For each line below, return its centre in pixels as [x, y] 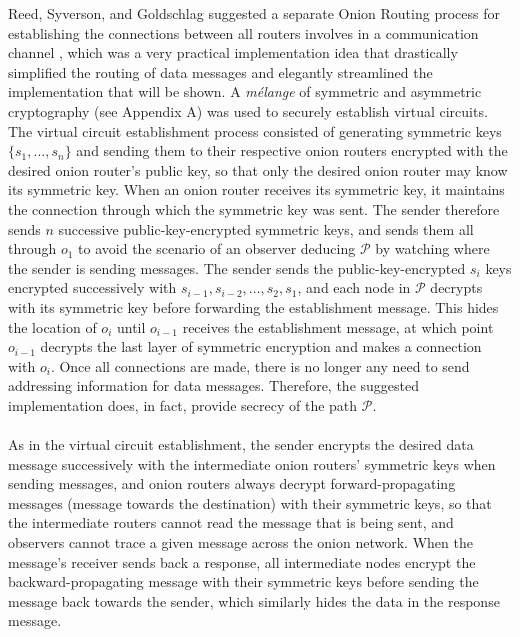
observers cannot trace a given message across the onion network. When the [240, 542]
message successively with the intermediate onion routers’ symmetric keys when [252, 463]
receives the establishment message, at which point [338, 326]
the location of [52, 326]
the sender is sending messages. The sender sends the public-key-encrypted [237, 267]
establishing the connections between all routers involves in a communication [243, 32]
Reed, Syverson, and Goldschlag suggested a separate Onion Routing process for [254, 13]
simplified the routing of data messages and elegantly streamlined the [220, 71]
